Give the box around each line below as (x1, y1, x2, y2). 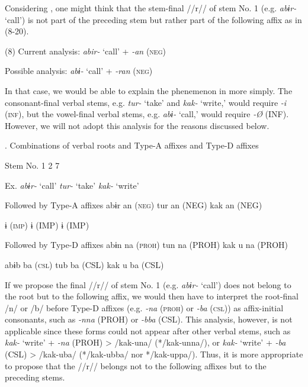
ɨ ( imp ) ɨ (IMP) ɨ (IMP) (5, 218, 89, 231)
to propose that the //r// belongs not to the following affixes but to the (5, 359, 267, 372)
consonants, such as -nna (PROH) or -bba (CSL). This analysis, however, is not (5, 313, 293, 325)
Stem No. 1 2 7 (5, 159, 60, 171)
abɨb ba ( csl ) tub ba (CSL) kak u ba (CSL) (5, 258, 164, 270)
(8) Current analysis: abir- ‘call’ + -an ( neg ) (5, 44, 166, 57)
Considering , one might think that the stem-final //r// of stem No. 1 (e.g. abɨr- (5, 2, 297, 14)
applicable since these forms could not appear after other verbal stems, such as (5, 324, 291, 337)
